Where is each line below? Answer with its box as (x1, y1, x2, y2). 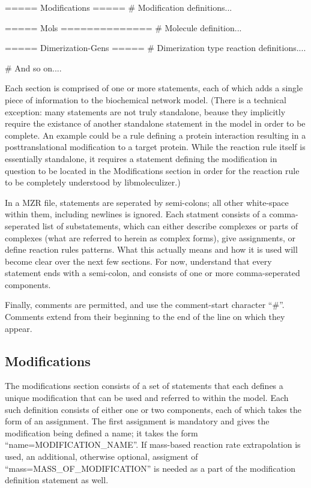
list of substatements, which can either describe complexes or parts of (42, 219, 298, 232)
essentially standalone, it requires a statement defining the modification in (5, 152, 277, 164)
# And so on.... (5, 61, 62, 74)
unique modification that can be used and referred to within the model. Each (5, 391, 289, 404)
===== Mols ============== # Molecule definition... (5, 21, 242, 34)
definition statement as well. (5, 474, 109, 486)
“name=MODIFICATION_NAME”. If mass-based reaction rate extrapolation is (5, 438, 301, 451)
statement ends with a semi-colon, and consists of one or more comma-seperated (5, 267, 300, 279)
